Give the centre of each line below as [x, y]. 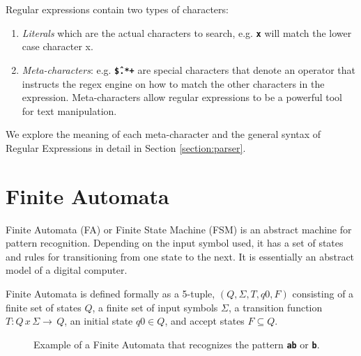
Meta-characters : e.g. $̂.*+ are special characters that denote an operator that [189, 69]
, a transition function [275, 307]
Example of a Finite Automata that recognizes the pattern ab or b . [177, 344]
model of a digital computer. [67, 270]
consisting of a [323, 293]
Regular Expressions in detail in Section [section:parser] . [126, 147]
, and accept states [205, 321]
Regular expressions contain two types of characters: [117, 9]
